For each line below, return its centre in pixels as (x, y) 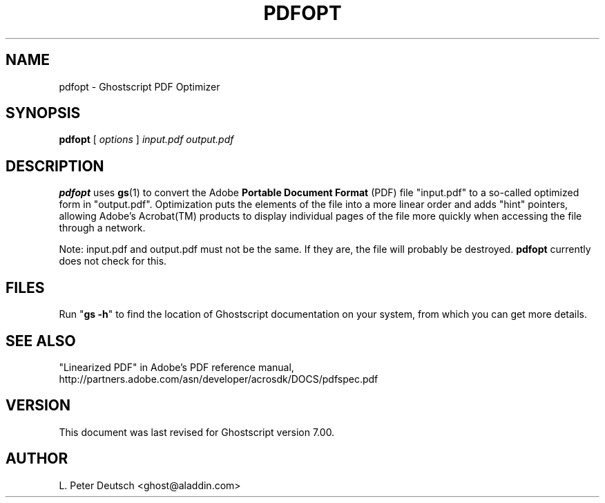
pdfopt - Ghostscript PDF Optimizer (140, 86)
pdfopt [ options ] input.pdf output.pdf (146, 140)
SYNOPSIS (43, 113)
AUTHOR (37, 459)
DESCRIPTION (55, 166)
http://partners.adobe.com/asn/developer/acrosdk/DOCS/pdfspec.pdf (219, 379)
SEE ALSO (41, 341)
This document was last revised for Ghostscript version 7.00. (197, 432)
